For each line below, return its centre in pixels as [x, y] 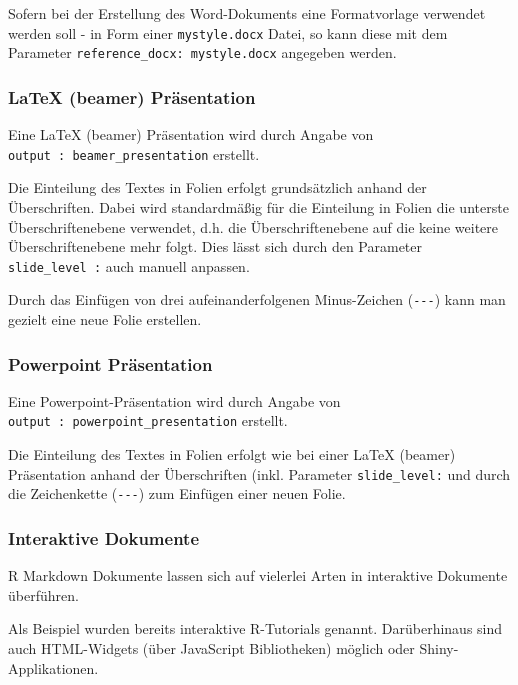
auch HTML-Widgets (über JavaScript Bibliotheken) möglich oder [211, 648]
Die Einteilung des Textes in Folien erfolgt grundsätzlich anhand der [217, 187]
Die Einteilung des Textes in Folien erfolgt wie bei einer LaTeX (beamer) [232, 454]
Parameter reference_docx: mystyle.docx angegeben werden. [202, 52]
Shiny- [439, 648]
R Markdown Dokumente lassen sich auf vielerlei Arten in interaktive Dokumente [258, 575]
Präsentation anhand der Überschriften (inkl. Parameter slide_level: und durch [259, 473]
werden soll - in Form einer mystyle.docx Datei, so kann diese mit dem [228, 32]
